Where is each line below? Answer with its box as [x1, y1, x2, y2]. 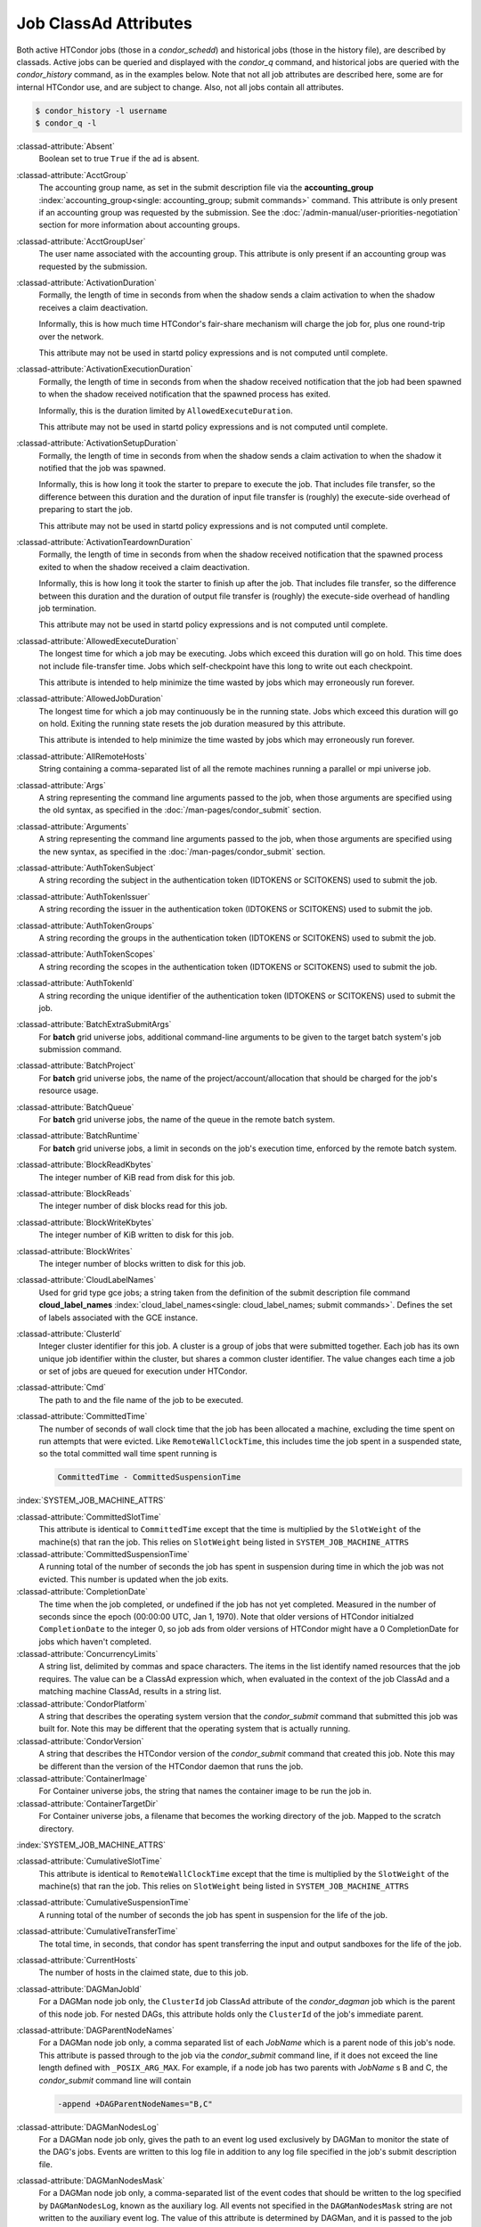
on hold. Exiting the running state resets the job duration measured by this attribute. [38, 718, 346, 730]
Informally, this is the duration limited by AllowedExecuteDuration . [38, 405, 293, 416]
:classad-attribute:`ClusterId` [16, 1328, 122, 1339]
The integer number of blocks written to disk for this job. [38, 1258, 247, 1268]
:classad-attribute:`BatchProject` [16, 1060, 136, 1071]
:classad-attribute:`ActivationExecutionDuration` [16, 363, 193, 374]
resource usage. [38, 1085, 99, 1096]
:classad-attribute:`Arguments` [16, 820, 129, 832]
